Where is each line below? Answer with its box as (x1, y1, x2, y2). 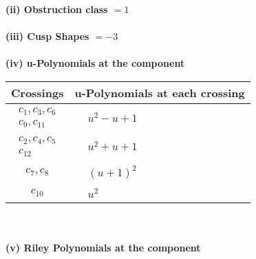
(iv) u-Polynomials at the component (6, 56, 185, 70)
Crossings (11, 84, 64, 101)
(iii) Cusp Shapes (6, 29, 89, 43)
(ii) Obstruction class (6, 2, 108, 16)
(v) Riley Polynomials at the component (6, 240, 201, 255)
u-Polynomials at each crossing (74, 84, 245, 101)
